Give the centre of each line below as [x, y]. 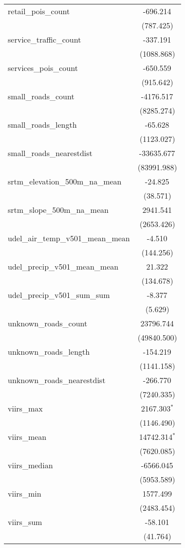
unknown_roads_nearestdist [57, 380]
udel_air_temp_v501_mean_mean [69, 238]
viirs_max [25, 408]
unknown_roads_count [48, 323]
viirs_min [25, 493]
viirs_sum [25, 522]
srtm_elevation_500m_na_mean [65, 181]
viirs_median [30, 465]
